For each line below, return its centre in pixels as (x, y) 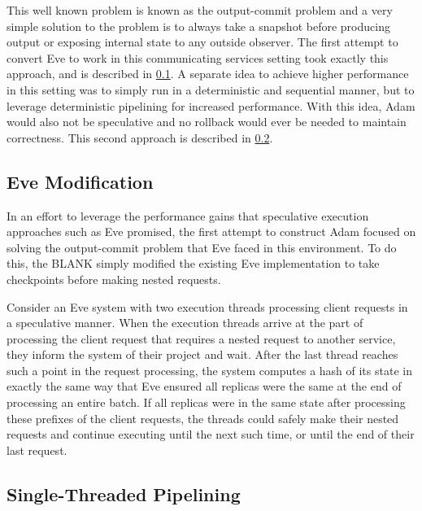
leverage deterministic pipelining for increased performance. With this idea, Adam (211, 105)
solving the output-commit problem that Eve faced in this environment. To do (202, 247)
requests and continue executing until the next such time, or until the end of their (211, 434)
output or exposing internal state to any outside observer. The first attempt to (202, 42)
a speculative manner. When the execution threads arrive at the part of (185, 323)
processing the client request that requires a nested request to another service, (201, 338)
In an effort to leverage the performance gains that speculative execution (188, 215)
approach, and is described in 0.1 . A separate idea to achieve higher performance (208, 74)
